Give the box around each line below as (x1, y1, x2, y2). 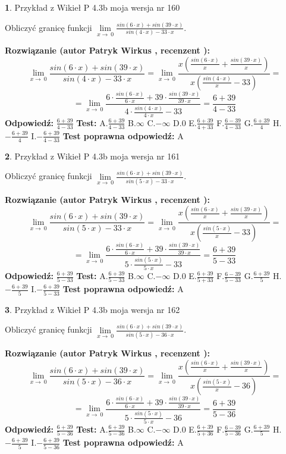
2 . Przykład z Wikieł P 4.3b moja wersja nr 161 (5, 149, 180, 162)
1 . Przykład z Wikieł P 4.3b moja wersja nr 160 (5, 1, 180, 13)
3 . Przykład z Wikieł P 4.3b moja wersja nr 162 (5, 303, 180, 315)
